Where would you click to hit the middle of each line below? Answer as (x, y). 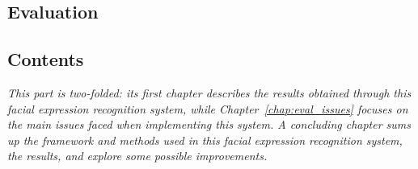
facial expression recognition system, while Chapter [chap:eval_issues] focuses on (208, 108)
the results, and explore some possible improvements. (137, 156)
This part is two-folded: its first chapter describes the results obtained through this (209, 92)
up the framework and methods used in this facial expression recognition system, (205, 140)
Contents (46, 59)
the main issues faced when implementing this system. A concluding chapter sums (209, 124)
